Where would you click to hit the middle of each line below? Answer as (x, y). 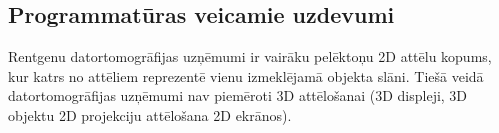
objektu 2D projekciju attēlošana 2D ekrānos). (150, 114)
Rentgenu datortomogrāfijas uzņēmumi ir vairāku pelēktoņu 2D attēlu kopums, (250, 56)
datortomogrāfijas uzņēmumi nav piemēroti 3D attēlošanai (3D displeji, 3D (238, 95)
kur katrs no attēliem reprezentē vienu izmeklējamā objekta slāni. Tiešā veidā (246, 75)
